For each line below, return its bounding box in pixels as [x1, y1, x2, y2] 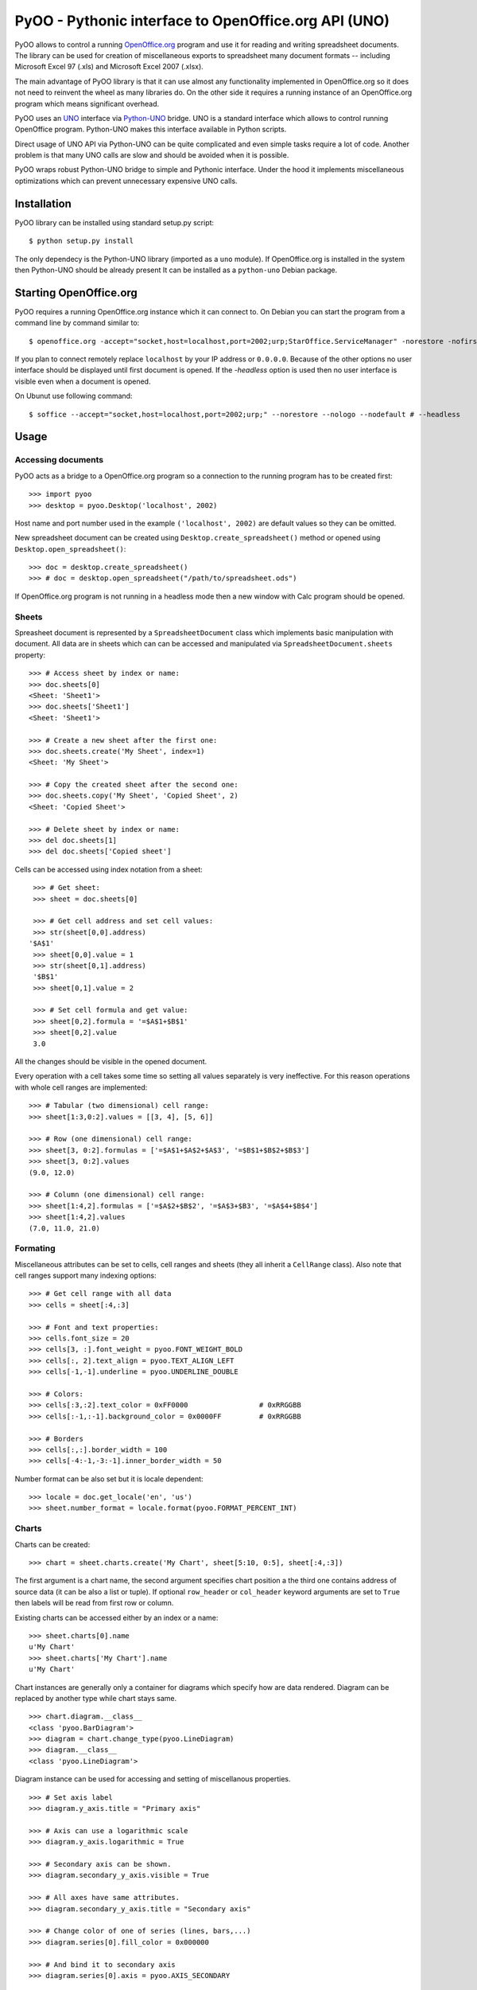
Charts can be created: [14, 1539, 91, 1549]
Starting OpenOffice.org [14, 286, 138, 299]
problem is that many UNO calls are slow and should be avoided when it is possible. [14, 150, 289, 160]
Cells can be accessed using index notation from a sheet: [14, 864, 203, 874]
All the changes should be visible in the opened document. [14, 1057, 207, 1067]
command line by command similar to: [14, 318, 140, 328]
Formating [14, 1243, 56, 1254]
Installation [14, 197, 72, 210]
